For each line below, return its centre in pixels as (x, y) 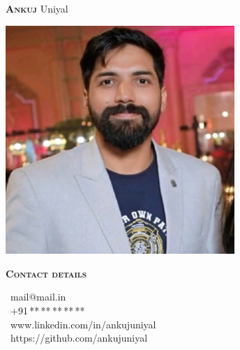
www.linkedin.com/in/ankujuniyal (83, 324)
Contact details (46, 273)
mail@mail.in (38, 297)
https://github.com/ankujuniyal (79, 338)
